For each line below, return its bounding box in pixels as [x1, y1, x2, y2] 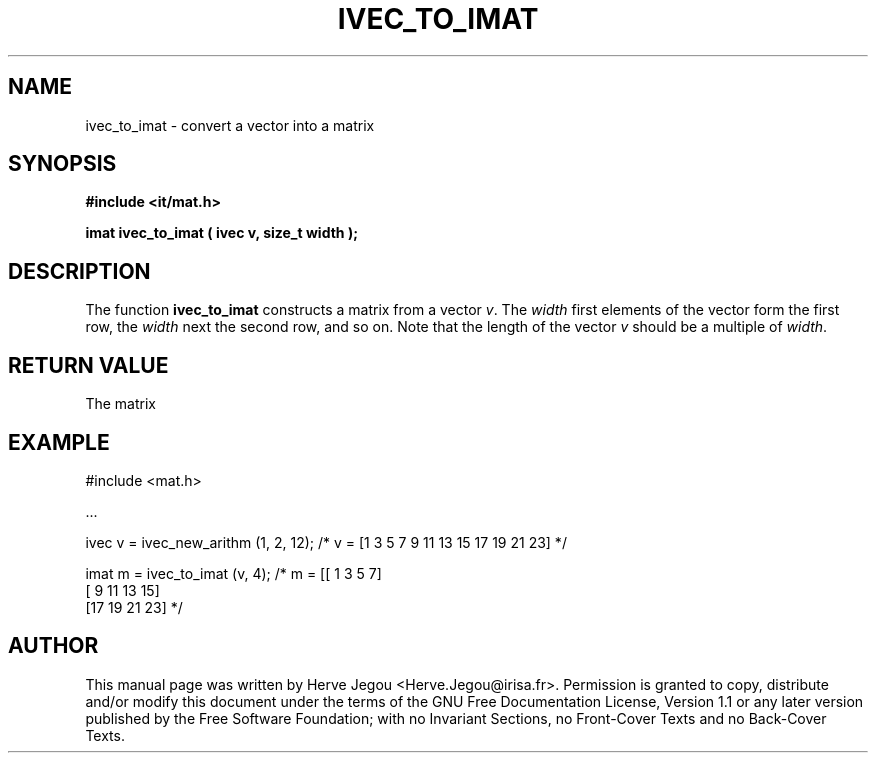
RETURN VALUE [8, 352, 169, 378]
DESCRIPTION [8, 258, 151, 284]
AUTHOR [8, 633, 99, 659]
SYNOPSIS [8, 151, 117, 177]
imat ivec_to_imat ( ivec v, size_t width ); [85, 224, 358, 242]
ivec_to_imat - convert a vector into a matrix [85, 116, 375, 134]
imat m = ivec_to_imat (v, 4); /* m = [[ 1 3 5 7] [85, 564, 382, 582]
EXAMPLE [8, 429, 110, 455]
